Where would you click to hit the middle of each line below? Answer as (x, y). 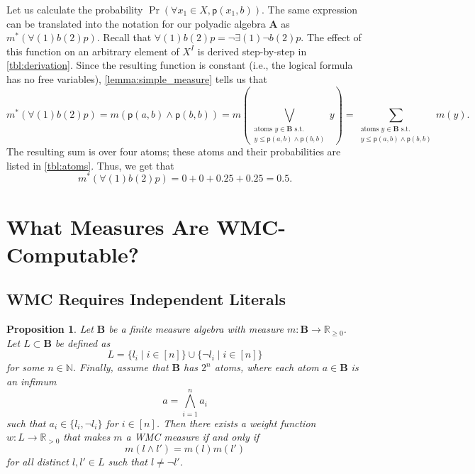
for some (26, 367)
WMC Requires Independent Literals (146, 299)
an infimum (32, 381)
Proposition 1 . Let (50, 329)
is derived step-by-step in (252, 51)
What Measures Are (108, 226)
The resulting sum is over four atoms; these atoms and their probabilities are (174, 151)
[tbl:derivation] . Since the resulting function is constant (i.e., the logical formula (180, 65)
